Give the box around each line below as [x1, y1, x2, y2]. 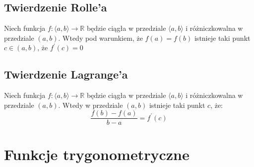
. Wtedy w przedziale [58, 99, 123, 110]
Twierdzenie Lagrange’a [4, 67, 128, 82]
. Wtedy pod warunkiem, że [58, 32, 143, 43]
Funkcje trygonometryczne [4, 144, 190, 164]
